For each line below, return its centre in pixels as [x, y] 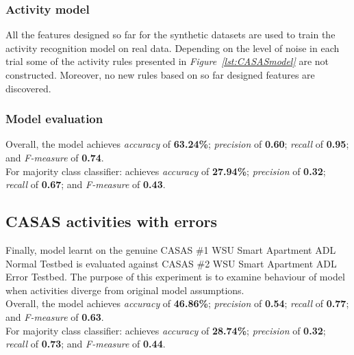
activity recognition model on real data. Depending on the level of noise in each [173, 48]
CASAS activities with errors [112, 221]
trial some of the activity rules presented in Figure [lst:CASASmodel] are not [167, 61]
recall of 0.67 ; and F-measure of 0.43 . [86, 184]
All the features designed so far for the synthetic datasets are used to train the [170, 35]
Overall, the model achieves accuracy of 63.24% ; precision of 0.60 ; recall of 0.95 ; [177, 144]
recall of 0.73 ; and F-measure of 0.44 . [86, 344]
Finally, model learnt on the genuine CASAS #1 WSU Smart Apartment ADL [171, 249]
